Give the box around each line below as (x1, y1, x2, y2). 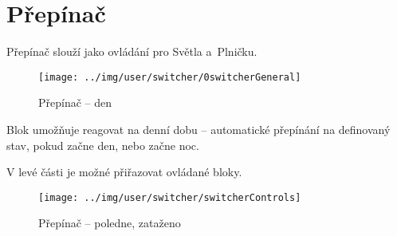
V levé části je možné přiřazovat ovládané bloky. (6, 163, 242, 180)
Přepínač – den (38, 94, 112, 111)
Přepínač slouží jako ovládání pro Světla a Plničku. (6, 43, 257, 60)
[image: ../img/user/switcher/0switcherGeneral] (38, 71, 301, 83)
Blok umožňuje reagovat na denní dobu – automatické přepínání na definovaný (6, 120, 391, 137)
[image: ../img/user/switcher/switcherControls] (38, 191, 301, 203)
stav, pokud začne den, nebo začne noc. (6, 136, 199, 153)
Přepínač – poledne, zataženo (38, 214, 181, 231)
